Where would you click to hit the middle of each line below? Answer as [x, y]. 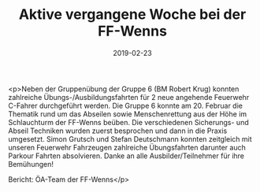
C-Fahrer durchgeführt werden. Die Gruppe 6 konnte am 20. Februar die [125, 105]
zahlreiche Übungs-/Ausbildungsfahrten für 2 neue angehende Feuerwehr [129, 97]
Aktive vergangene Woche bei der [132, 15]
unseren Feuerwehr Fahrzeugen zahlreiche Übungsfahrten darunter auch [127, 147]
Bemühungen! [31, 164]
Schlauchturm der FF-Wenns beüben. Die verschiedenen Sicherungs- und [129, 122]
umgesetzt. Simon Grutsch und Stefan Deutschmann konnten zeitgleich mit [130, 138]
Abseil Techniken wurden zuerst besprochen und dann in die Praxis [118, 131]
